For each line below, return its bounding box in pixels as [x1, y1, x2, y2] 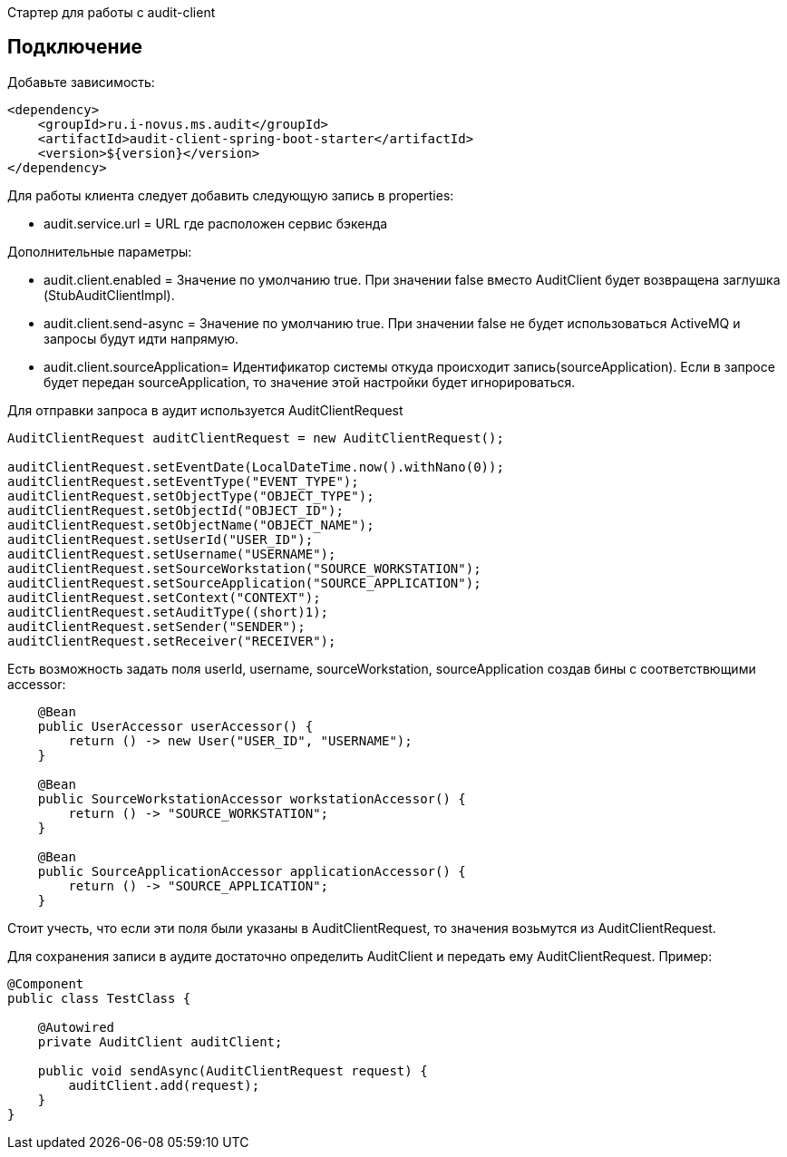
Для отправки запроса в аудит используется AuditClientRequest [7, 402, 403, 418]
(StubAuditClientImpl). [44, 287, 175, 303]
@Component [7, 976, 84, 991]
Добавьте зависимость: [7, 73, 155, 90]
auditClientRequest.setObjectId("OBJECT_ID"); [7, 502, 344, 518]
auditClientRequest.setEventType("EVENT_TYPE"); [7, 473, 359, 489]
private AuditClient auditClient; [37, 1034, 283, 1049]
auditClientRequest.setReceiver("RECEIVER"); [7, 633, 336, 648]
